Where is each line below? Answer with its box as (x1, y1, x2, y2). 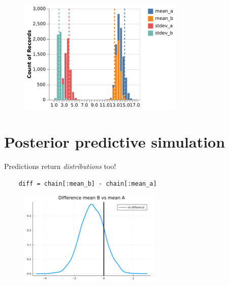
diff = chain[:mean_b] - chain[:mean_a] (18, 180, 157, 187)
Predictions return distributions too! (4, 161, 116, 171)
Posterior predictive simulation (4, 131, 225, 152)
